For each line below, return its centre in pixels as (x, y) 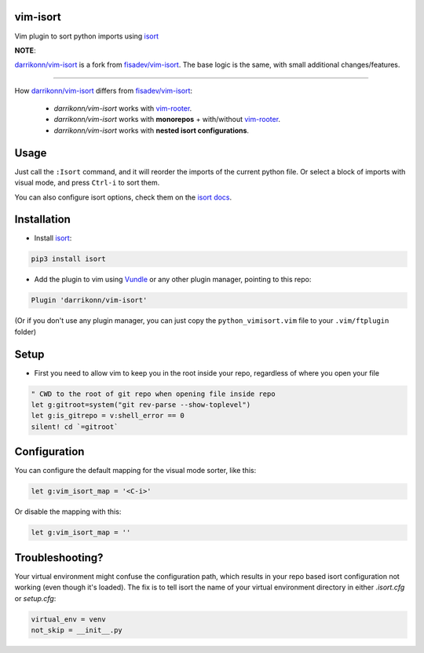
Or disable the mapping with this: (68, 512)
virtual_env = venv (68, 619)
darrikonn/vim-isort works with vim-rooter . (123, 108)
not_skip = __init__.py (77, 630)
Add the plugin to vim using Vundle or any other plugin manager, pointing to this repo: (173, 280)
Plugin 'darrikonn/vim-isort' (89, 300)
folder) (26, 332)
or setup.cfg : (35, 598)
